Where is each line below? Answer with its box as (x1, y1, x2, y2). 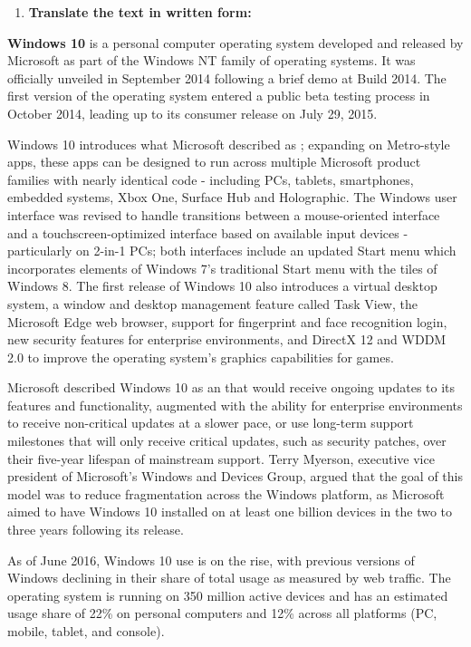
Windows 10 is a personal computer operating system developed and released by (7, 33, 464, 52)
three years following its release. (7, 520, 184, 539)
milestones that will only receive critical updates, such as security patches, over (7, 431, 447, 450)
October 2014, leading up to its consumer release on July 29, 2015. (7, 103, 378, 122)
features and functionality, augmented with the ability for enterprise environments (7, 395, 463, 414)
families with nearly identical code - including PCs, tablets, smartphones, (7, 169, 414, 188)
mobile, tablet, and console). (7, 622, 165, 640)
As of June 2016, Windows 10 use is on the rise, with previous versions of (7, 550, 415, 569)
